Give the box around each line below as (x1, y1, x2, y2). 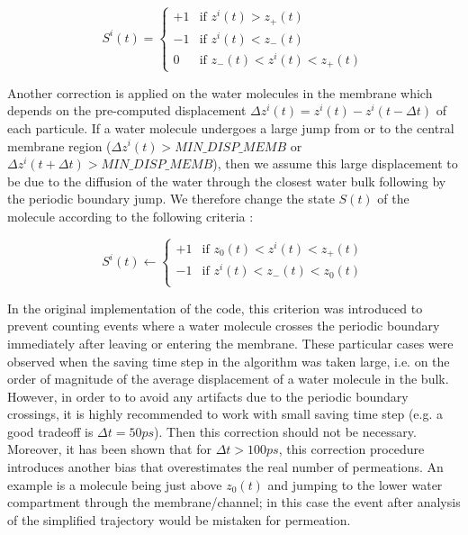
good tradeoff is (7, 422, 94, 440)
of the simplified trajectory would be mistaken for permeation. (7, 510, 351, 529)
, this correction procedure (278, 440, 425, 458)
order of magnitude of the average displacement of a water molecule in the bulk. (7, 369, 449, 388)
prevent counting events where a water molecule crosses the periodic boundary (7, 316, 440, 335)
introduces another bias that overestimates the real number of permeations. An (7, 458, 444, 476)
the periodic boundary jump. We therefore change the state (7, 189, 335, 208)
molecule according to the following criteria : (7, 206, 254, 225)
